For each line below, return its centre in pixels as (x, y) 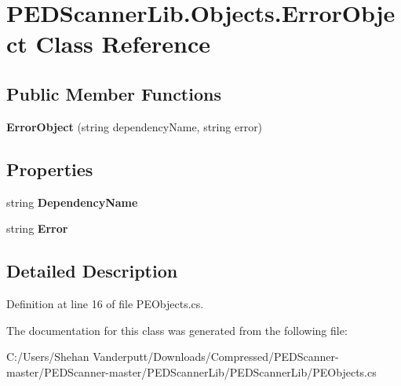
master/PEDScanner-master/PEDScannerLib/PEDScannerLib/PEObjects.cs (191, 371)
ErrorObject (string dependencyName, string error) (135, 126)
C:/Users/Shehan (48, 357)
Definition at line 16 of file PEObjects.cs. (105, 303)
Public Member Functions (114, 93)
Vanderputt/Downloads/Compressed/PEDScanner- (216, 357)
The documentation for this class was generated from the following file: (177, 330)
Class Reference (123, 44)
